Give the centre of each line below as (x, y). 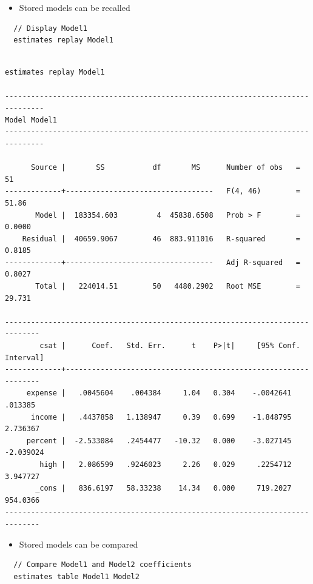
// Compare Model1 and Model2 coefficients (103, 565)
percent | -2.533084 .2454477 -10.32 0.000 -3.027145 (159, 441)
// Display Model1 (51, 28)
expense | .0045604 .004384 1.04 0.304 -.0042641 (159, 393)
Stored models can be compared (79, 544)
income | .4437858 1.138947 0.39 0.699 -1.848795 (161, 417)
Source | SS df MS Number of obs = (165, 168)
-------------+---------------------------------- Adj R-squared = (153, 262)
